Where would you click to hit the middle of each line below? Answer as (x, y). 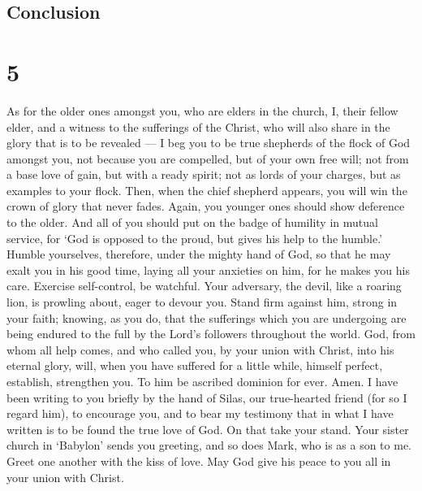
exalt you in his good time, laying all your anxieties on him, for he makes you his (208, 269)
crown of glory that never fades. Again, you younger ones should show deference (206, 206)
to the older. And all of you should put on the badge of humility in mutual (192, 222)
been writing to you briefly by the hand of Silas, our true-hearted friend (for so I (207, 397)
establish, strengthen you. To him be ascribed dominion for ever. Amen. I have (202, 381)
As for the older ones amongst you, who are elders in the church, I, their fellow (202, 110)
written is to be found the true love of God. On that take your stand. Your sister (208, 429)
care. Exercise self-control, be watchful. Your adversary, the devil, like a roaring (204, 286)
